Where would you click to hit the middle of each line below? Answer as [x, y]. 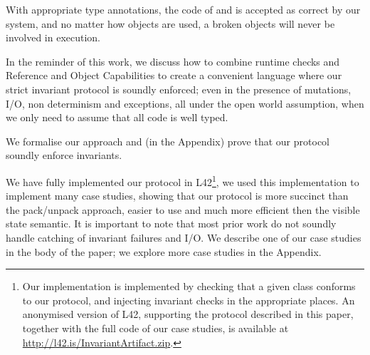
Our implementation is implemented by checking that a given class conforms [189, 286]
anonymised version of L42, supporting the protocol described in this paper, [188, 314]
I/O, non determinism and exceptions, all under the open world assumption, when [185, 103]
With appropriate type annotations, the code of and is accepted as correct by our [183, 9]
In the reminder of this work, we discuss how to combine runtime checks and [173, 61]
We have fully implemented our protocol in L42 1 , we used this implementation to [183, 180]
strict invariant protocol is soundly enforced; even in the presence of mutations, [179, 89]
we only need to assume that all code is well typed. [117, 117]
